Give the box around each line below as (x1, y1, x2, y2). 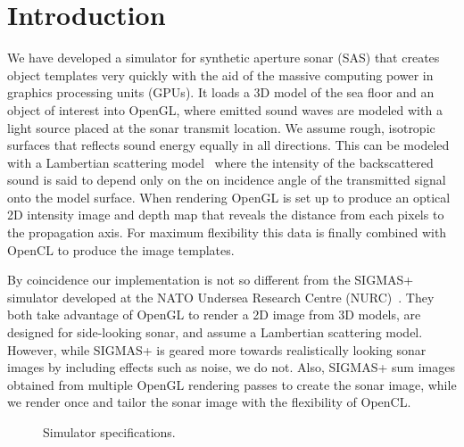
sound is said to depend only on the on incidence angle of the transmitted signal (7, 170, 446, 189)
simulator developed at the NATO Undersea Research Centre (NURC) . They (7, 287, 435, 306)
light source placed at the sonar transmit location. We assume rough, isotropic (7, 118, 435, 137)
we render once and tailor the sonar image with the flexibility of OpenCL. (7, 393, 411, 411)
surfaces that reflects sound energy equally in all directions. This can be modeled (7, 136, 450, 154)
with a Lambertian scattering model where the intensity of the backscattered (7, 153, 434, 171)
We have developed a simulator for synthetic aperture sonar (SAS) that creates (7, 48, 440, 67)
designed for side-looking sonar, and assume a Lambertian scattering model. (7, 323, 423, 342)
